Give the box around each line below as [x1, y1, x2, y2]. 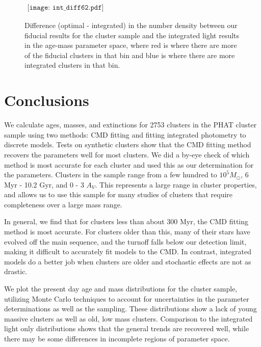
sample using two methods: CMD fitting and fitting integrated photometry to [4, 129, 246, 140]
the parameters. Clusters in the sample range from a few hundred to [4, 169, 217, 180]
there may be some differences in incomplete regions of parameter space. [4, 333, 230, 343]
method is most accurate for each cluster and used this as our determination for [4, 159, 254, 170]
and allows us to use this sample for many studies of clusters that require [4, 189, 233, 200]
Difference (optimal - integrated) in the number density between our [24, 20, 238, 31]
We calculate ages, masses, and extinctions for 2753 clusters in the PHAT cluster [4, 119, 257, 130]
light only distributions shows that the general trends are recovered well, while [4, 323, 249, 334]
